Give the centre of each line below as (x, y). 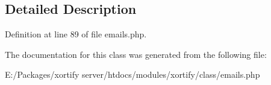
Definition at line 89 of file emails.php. (76, 34)
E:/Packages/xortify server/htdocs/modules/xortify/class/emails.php (132, 74)
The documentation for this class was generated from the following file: (136, 54)
